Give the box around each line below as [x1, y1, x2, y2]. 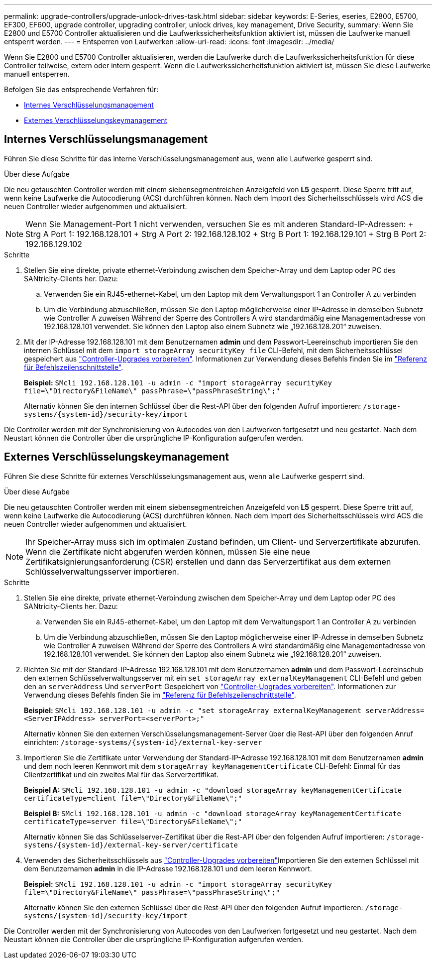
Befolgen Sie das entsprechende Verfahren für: [4, 85, 159, 94]
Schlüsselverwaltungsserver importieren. [25, 566, 179, 577]
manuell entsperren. [4, 70, 70, 78]
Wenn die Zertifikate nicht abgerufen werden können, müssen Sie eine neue [25, 546, 310, 557]
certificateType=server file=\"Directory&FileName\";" [24, 817, 242, 826]
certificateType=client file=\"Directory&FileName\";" [24, 794, 242, 802]
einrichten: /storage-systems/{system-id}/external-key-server [24, 737, 262, 746]
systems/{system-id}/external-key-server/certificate [24, 841, 238, 849]
